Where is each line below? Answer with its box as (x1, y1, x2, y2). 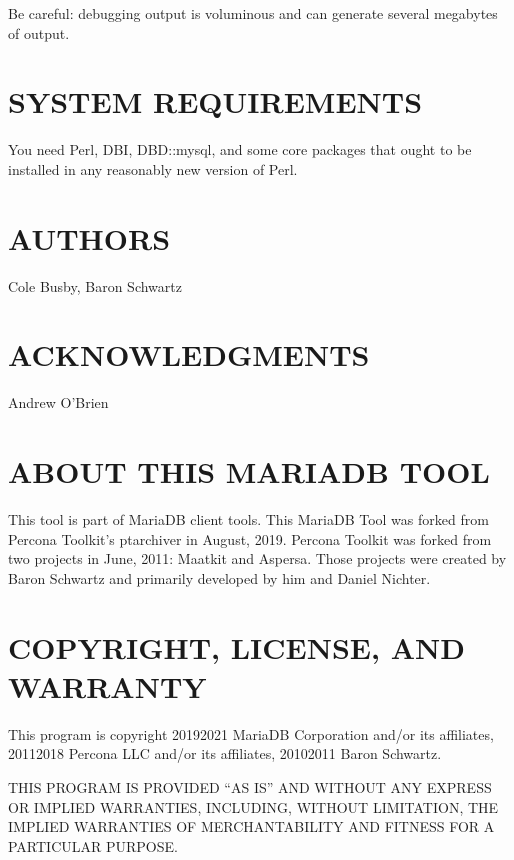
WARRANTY (8, 665, 207, 706)
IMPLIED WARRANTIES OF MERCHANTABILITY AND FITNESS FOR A (8, 816, 495, 837)
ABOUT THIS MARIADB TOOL (8, 451, 490, 492)
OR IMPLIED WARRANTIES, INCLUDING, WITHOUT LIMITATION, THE (8, 796, 499, 817)
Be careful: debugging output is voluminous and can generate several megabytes (8, 3, 498, 23)
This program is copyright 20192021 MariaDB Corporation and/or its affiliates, (8, 723, 494, 744)
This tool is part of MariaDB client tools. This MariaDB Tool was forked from (8, 509, 489, 530)
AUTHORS (8, 217, 171, 258)
